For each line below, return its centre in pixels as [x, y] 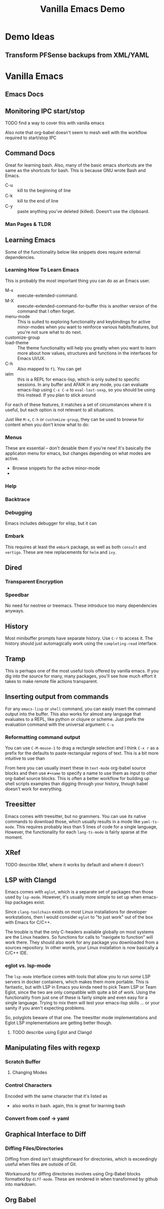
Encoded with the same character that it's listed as [56, 1096]
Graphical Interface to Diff [46, 1134]
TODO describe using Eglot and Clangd [52, 1032]
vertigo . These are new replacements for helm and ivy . [61, 552]
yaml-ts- [150, 822]
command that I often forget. [46, 311]
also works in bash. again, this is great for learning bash [69, 1105]
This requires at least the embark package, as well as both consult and [76, 547]
